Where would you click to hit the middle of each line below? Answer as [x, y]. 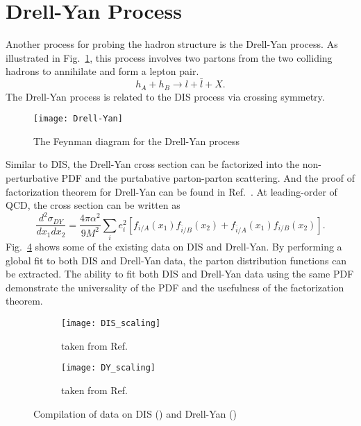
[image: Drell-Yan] [78, 119]
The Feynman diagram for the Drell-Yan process [137, 140]
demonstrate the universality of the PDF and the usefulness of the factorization [175, 287]
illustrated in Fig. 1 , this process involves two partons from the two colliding [169, 57]
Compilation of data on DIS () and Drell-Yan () [135, 413]
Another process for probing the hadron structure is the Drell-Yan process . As [172, 44]
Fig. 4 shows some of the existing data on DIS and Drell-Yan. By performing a [174, 247]
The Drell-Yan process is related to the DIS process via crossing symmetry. [165, 96]
